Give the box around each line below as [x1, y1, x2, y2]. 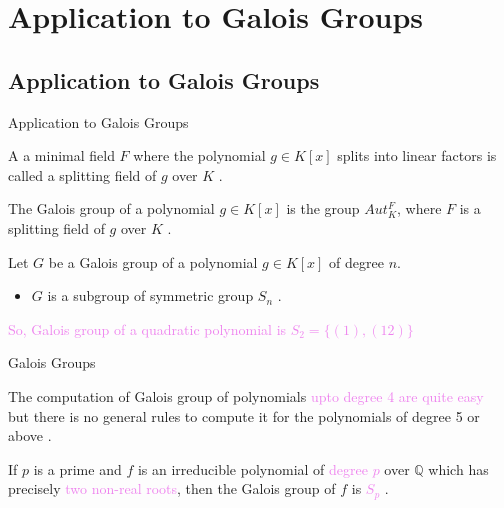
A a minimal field [8, 145, 115, 166]
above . [8, 425, 52, 446]
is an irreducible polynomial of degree [137, 458, 368, 479]
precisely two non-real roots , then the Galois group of [8, 478, 336, 499]
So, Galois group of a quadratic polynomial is [8, 318, 287, 339]
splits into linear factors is [337, 145, 497, 166]
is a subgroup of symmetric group [47, 285, 254, 306]
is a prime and [33, 458, 122, 479]
